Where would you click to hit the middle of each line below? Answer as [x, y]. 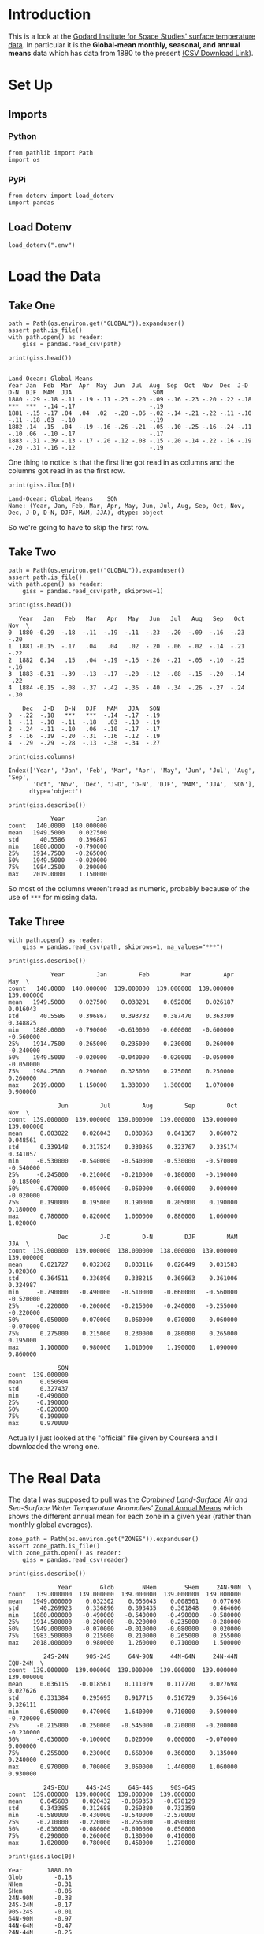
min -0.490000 [38, 1395]
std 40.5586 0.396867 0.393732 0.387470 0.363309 [121, 1016]
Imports [28, 114]
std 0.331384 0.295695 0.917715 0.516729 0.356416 [123, 1698]
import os [24, 159]
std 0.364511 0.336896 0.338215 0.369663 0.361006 [123, 1278]
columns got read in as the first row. [67, 470]
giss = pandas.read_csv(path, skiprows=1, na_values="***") [123, 947]
